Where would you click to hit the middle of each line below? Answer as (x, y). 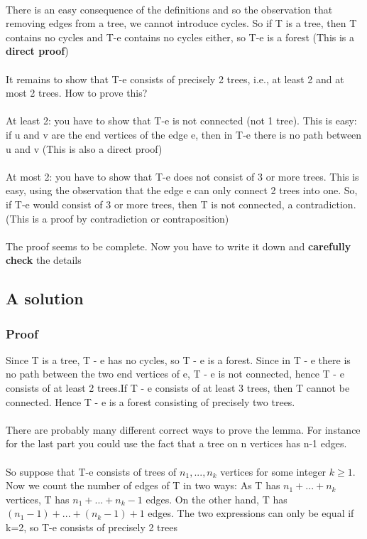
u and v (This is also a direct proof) (84, 148)
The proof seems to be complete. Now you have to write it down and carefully (179, 246)
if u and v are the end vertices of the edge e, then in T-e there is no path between (184, 134)
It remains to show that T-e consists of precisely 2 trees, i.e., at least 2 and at (175, 79)
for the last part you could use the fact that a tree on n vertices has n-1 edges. (176, 443)
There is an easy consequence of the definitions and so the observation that (169, 9)
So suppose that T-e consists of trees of (91, 471)
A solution (45, 298)
